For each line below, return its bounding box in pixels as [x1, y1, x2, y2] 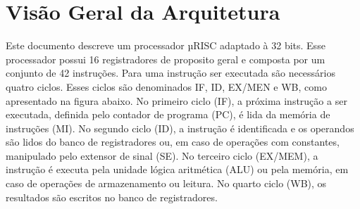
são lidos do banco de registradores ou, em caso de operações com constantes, [6, 134, 340, 149]
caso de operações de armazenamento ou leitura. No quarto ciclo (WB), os [6, 176, 327, 191]
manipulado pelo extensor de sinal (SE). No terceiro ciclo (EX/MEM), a [6, 148, 318, 163]
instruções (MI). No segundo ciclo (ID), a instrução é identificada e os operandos [6, 120, 354, 135]
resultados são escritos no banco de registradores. [6, 189, 218, 204]
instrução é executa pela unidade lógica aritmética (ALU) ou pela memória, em [6, 162, 349, 177]
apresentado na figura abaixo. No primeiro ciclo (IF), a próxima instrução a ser [6, 93, 347, 108]
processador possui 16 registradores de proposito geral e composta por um [6, 51, 325, 66]
